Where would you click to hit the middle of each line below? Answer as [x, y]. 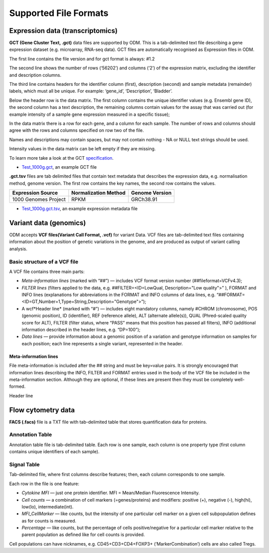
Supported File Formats [59, 13]
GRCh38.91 [144, 200]
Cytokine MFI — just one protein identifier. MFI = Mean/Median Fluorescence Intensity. [111, 493]
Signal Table [24, 464]
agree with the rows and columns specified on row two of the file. [76, 130]
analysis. [18, 249]
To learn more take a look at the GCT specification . [62, 158]
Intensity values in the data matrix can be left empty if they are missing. [82, 149]
